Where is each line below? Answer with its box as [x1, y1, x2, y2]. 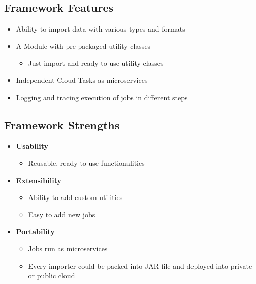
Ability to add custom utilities [28, 192, 123, 203]
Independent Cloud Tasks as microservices [16, 74, 148, 85]
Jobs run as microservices [28, 243, 108, 253]
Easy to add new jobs [28, 209, 95, 219]
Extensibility [16, 175, 61, 185]
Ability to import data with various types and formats [16, 23, 185, 34]
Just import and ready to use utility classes [28, 58, 164, 68]
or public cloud [28, 270, 75, 281]
